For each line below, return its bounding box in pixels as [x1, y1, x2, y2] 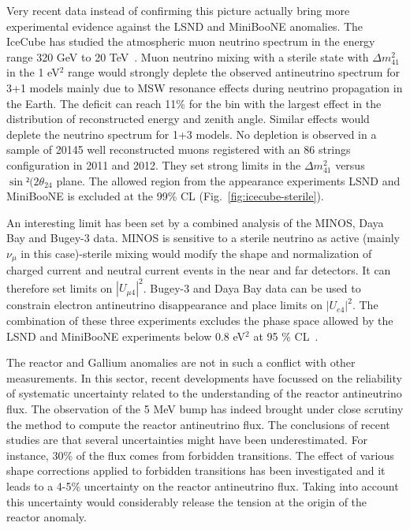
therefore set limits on [6, 279, 113, 296]
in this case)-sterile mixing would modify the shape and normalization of [20, 244, 372, 261]
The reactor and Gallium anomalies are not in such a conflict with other [6, 354, 356, 371]
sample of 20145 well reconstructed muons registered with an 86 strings [6, 141, 351, 158]
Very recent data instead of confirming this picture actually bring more [6, 2, 350, 18]
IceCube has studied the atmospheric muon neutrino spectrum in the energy [6, 33, 375, 50]
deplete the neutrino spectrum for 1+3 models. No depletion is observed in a [6, 125, 377, 142]
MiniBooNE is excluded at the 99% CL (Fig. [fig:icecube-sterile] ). [6, 188, 324, 204]
